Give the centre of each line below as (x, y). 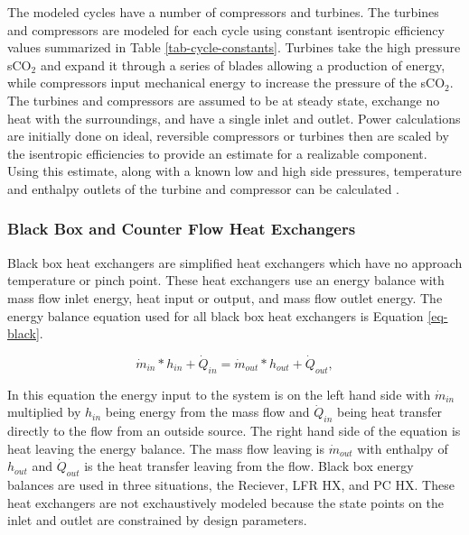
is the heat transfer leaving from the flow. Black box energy (249, 466)
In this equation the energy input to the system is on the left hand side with (219, 394)
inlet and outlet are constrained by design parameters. (157, 520)
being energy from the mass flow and (207, 412)
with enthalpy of (403, 448)
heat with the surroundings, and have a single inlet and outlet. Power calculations (234, 118)
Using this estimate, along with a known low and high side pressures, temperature (234, 171)
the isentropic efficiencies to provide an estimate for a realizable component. (217, 153)
